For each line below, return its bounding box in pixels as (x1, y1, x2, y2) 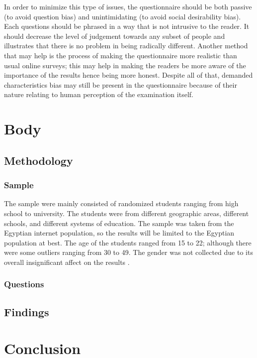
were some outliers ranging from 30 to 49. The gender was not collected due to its (4, 247, 253, 257)
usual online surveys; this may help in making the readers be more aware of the (4, 60, 246, 70)
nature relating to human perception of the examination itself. (4, 89, 193, 100)
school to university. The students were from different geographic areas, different (4, 208, 249, 218)
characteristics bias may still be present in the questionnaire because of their (4, 79, 237, 90)
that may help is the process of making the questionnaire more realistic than (4, 50, 237, 60)
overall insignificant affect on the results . (4, 256, 130, 267)
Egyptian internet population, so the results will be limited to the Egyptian (4, 228, 235, 238)
